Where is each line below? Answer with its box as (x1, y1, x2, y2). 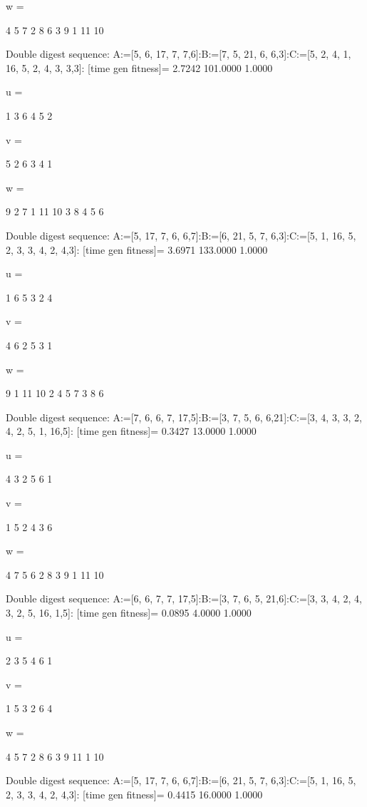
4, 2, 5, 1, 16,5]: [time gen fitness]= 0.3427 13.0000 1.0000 (6, 423, 257, 438)
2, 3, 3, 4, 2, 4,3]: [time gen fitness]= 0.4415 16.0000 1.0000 (6, 786, 263, 801)
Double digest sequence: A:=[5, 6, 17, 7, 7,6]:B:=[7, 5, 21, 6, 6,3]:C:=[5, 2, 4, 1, (6, 46, 351, 61)
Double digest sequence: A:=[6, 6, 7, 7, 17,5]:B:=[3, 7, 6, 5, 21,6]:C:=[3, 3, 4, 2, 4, (6, 591, 362, 606)
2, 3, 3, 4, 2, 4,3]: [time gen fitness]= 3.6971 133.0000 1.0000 (6, 242, 268, 257)
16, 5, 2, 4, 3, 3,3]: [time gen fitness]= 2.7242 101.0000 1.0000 (6, 60, 273, 75)
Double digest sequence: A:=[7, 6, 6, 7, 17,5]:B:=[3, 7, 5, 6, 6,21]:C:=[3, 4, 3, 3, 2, (6, 409, 362, 424)
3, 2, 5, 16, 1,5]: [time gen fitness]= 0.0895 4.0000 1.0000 (6, 605, 252, 620)
